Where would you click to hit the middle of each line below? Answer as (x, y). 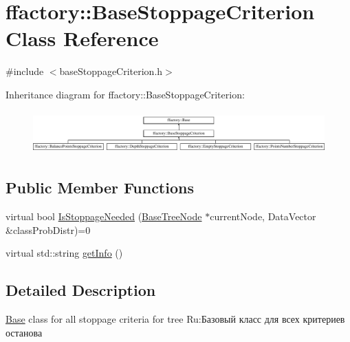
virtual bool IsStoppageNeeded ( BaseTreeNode (104, 216)
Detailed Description (81, 290)
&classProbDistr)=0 (48, 229)
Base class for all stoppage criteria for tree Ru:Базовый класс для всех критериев (175, 319)
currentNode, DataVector (263, 216)
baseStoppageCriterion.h (111, 71)
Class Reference (82, 38)
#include (25, 71)
